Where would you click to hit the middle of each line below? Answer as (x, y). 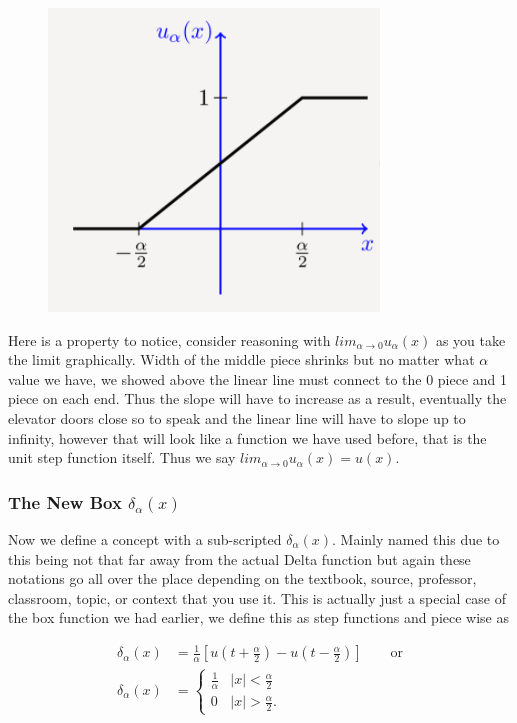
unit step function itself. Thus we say (122, 457)
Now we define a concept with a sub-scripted (145, 538)
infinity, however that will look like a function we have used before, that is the (247, 437)
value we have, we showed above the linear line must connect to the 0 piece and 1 (258, 378)
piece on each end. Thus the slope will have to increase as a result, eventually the (257, 398)
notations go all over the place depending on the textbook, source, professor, (242, 578)
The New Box (65, 501)
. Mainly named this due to (415, 538)
